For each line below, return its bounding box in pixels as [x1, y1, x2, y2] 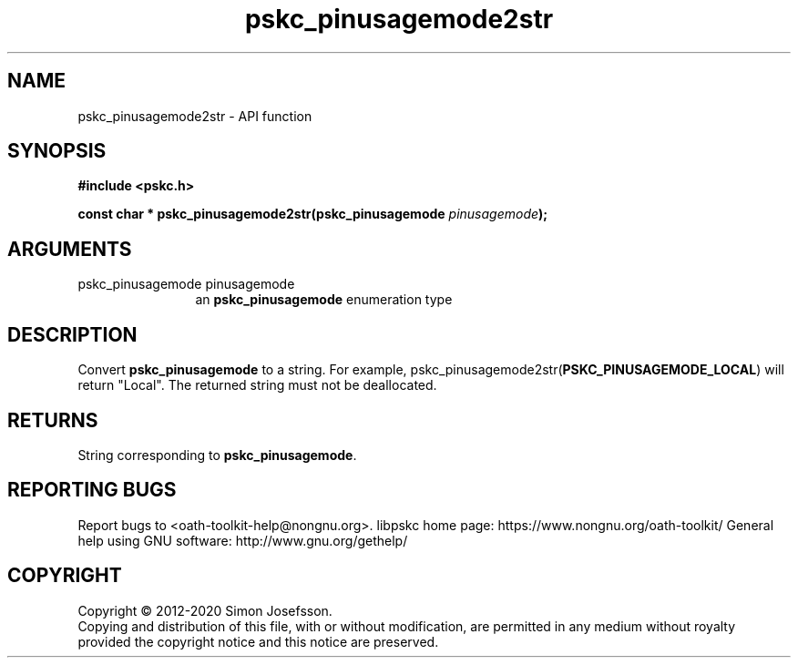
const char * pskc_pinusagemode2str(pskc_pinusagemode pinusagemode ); [77, 206, 548, 222]
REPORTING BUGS [7, 478, 177, 502]
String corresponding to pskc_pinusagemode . [77, 446, 357, 463]
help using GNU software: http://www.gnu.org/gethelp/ [77, 532, 408, 548]
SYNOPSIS [7, 139, 107, 163]
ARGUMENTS [7, 237, 132, 261]
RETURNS [7, 408, 98, 432]
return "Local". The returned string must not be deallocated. [77, 377, 437, 394]
